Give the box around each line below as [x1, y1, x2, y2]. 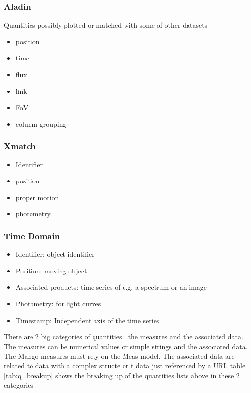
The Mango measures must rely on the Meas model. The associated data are [4, 351, 235, 361]
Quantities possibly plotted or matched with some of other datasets [4, 20, 208, 30]
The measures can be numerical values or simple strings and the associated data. [4, 341, 248, 351]
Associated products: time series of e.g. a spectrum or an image [15, 282, 207, 292]
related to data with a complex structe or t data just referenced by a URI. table [4, 360, 246, 370]
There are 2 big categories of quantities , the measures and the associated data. [4, 332, 243, 342]
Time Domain [4, 229, 60, 242]
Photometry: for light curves [15, 298, 101, 308]
